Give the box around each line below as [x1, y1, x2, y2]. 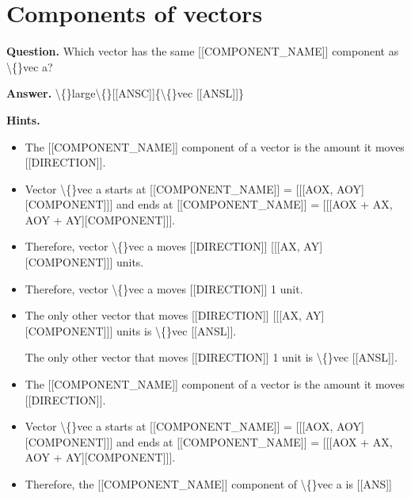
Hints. [6, 111, 40, 128]
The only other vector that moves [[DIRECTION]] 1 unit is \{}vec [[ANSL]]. [25, 349, 398, 366]
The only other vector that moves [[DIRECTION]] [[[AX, [25, 307, 302, 324]
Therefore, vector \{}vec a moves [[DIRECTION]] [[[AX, [25, 238, 300, 255]
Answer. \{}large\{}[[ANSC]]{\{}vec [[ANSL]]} [6, 85, 245, 102]
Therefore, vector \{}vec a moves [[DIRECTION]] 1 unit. [25, 280, 303, 297]
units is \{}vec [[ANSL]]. [116, 322, 237, 339]
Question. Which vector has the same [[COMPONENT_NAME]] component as [6, 43, 399, 59]
